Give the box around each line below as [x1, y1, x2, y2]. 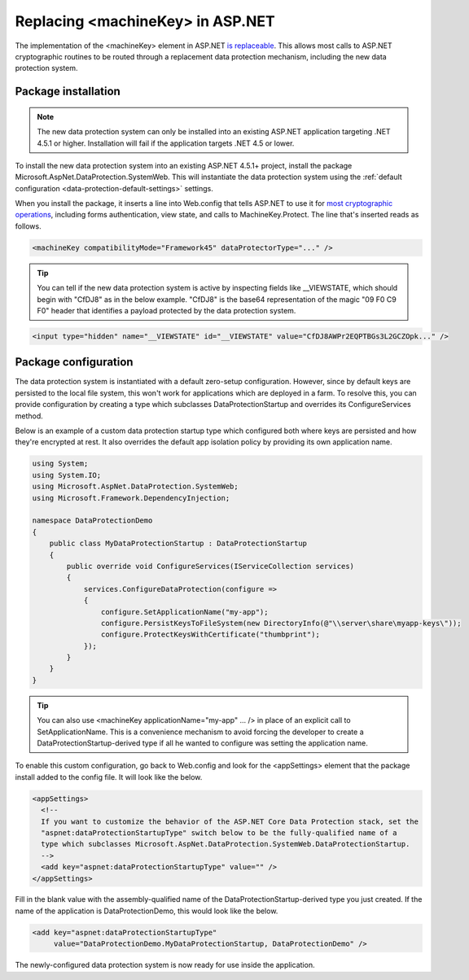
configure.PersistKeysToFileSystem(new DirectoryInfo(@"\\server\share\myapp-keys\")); [100, 619, 462, 628]
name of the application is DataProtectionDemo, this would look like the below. [15, 906, 278, 916]
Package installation [15, 85, 121, 98]
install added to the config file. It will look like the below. [15, 772, 203, 781]
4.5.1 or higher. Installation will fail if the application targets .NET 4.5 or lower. [37, 138, 295, 148]
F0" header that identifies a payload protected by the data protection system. [37, 306, 296, 315]
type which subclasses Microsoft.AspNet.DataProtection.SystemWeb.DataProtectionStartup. [41, 839, 410, 849]
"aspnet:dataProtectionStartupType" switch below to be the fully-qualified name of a [41, 828, 398, 838]
